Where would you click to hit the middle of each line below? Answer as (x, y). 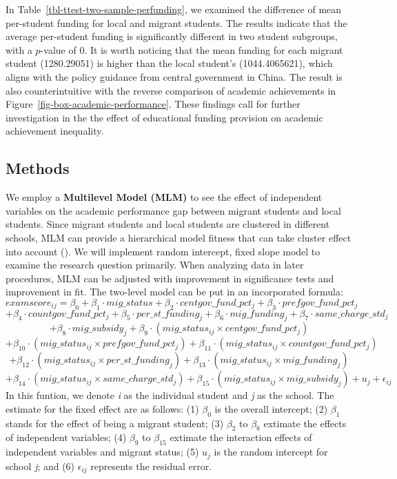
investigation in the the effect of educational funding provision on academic (164, 117)
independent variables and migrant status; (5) (102, 452)
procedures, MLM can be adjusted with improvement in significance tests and (170, 278)
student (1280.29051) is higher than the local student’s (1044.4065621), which (169, 63)
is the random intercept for (271, 452)
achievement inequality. (55, 131)
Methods (38, 168)
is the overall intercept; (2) (271, 408)
